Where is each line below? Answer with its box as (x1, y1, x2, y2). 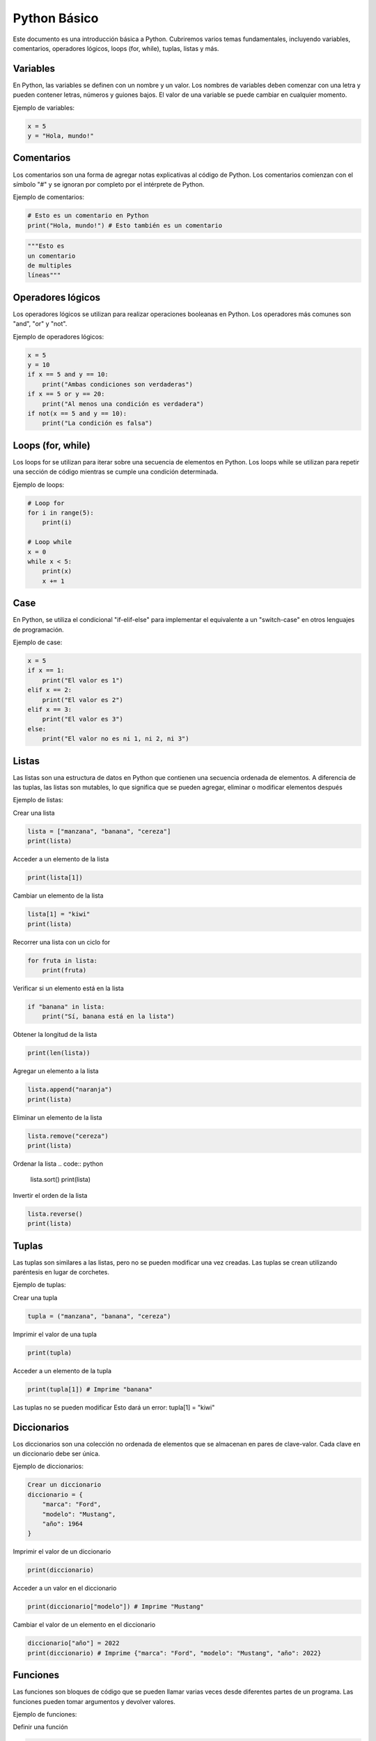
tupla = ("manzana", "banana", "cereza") (27, 1312, 171, 1320)
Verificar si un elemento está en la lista (13, 984, 125, 992)
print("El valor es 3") (42, 715, 123, 724)
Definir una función (13, 1723, 68, 1731)
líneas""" (27, 272, 61, 279)
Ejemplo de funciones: (13, 1710, 77, 1718)
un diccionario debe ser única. (13, 1449, 100, 1458)
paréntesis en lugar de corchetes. (13, 1268, 110, 1276)
